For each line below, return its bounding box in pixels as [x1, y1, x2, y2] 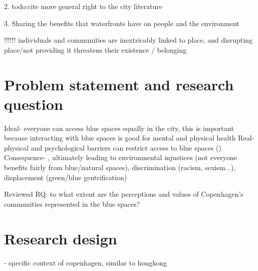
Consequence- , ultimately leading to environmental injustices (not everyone [4, 152, 237, 163]
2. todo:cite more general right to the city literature [4, 1, 162, 11]
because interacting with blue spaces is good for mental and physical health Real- [4, 132, 254, 143]
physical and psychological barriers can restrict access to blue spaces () [4, 142, 221, 153]
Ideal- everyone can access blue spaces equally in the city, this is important [4, 122, 234, 133]
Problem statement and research [4, 74, 234, 94]
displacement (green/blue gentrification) [4, 172, 127, 182]
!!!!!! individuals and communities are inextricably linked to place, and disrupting [4, 35, 252, 45]
